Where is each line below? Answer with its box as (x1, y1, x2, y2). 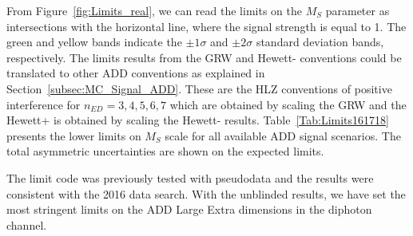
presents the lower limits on (6, 127, 141, 144)
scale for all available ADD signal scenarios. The (165, 127, 401, 144)
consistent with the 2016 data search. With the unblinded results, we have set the (6, 185, 406, 202)
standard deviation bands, (256, 33, 384, 50)
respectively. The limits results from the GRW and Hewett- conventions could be (6, 49, 402, 65)
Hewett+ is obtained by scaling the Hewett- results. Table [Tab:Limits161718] (6, 112, 389, 128)
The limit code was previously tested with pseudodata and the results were (6, 169, 374, 186)
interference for (6, 96, 81, 112)
